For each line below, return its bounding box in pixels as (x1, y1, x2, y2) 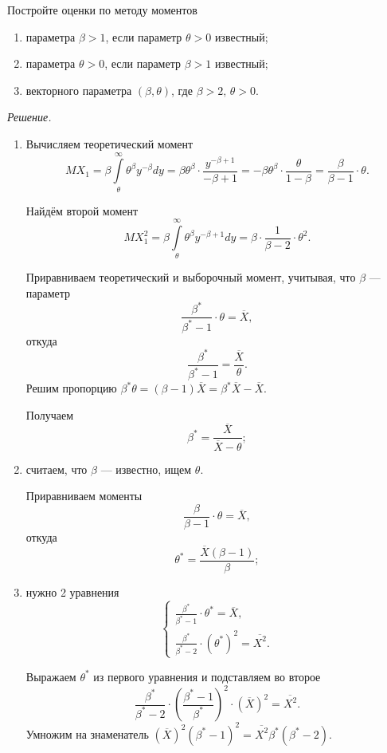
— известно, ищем (100, 460, 192, 477)
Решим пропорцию (25, 380, 117, 396)
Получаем (25, 406, 74, 423)
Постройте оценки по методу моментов (7, 2, 197, 18)
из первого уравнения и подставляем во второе (93, 668, 321, 684)
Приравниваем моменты (25, 487, 143, 504)
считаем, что (25, 460, 88, 477)
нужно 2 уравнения (25, 583, 119, 600)
